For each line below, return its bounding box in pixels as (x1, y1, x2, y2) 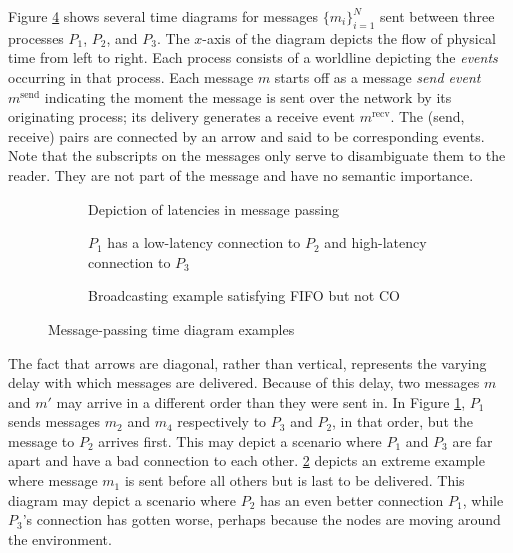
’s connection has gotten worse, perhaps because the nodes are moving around (22, 509, 501, 530)
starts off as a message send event (274, 66, 481, 87)
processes (8, 27, 64, 48)
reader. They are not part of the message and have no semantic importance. (8, 164, 474, 185)
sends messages (8, 411, 101, 432)
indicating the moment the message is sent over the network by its (44, 86, 452, 107)
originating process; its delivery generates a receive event (8, 106, 355, 127)
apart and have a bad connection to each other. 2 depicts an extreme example (8, 450, 485, 471)
